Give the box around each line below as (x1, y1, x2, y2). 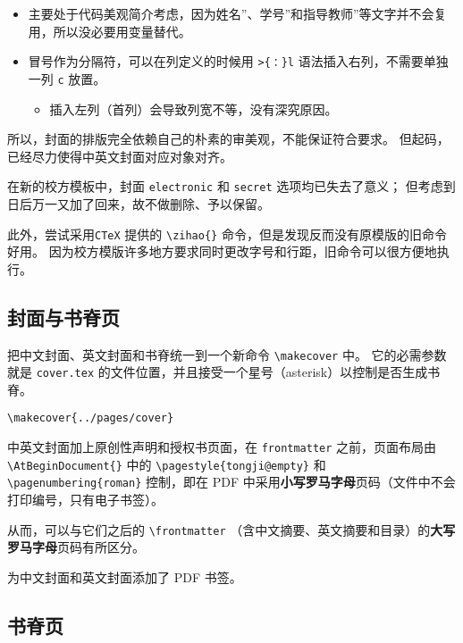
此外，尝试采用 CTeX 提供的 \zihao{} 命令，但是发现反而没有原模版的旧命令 (7, 224, 447, 243)
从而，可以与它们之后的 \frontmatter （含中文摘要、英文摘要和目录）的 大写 (7, 520, 456, 539)
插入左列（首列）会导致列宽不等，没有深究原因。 (49, 99, 338, 118)
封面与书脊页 (7, 303, 120, 330)
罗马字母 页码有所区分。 (7, 538, 145, 556)
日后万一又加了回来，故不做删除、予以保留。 (7, 194, 270, 213)
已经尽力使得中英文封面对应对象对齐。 (7, 146, 232, 165)
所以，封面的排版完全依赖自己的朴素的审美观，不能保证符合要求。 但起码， (7, 129, 450, 148)
